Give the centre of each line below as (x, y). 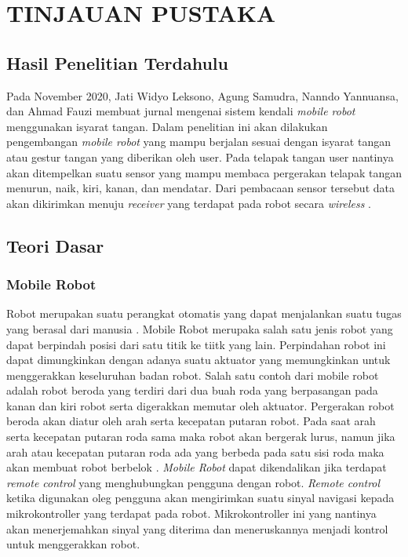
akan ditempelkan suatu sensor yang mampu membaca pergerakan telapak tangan (204, 172)
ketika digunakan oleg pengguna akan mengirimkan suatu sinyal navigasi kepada (200, 498)
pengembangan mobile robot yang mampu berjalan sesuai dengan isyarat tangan (199, 142)
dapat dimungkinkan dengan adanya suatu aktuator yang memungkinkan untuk (199, 360)
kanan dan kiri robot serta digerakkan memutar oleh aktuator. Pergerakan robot (200, 405)
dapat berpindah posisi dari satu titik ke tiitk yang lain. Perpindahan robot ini (196, 344)
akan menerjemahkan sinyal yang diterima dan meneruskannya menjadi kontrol (197, 528)
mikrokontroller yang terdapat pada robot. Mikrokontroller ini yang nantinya (191, 513)
